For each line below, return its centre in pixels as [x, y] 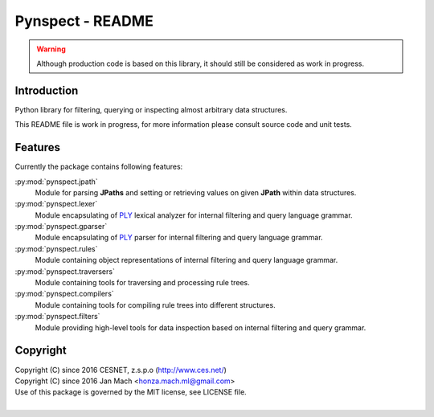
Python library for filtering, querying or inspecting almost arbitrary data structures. [151, 109]
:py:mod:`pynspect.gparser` [61, 227]
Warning [51, 49]
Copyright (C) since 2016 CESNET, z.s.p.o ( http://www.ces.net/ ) [121, 370]
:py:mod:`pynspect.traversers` [65, 271]
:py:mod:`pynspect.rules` [56, 248]
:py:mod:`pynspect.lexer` [56, 204]
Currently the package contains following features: [99, 167]
